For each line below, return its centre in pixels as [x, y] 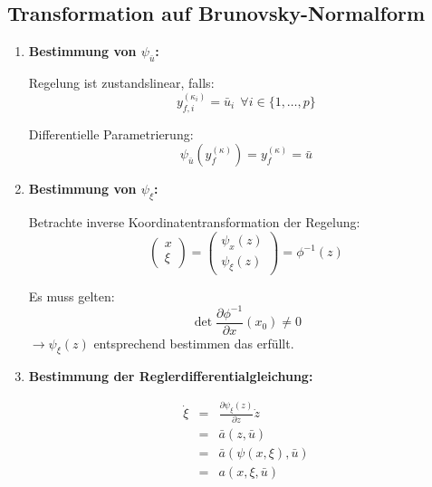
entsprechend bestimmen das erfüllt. [194, 343]
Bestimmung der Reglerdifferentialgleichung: [171, 376]
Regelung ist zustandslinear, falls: [121, 82]
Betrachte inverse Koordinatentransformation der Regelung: [194, 222]
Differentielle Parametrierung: [111, 134]
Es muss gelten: [72, 296]
